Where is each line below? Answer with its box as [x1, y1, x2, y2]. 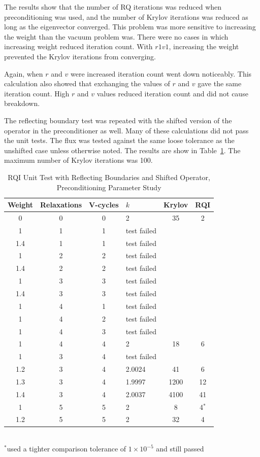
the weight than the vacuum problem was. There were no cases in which [4, 31, 229, 42]
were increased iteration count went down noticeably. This [70, 68, 252, 79]
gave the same [198, 78, 242, 89]
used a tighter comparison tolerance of [7, 443, 126, 454]
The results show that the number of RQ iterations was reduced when [4, 2, 222, 12]
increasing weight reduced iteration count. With [4, 41, 153, 52]
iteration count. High [4, 88, 70, 98]
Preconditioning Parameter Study [56, 182, 161, 192]
